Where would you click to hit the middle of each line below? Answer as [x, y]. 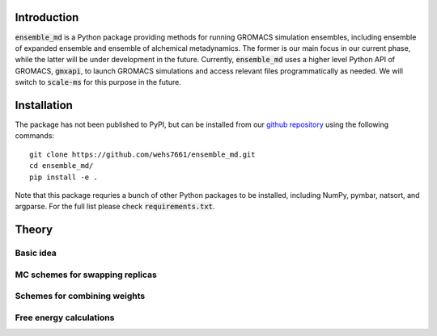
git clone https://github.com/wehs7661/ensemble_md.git [142, 154]
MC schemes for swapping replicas [86, 275]
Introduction [47, 17]
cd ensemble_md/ [62, 166]
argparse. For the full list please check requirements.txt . [115, 207]
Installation [44, 105]
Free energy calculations [65, 317]
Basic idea [36, 253]
